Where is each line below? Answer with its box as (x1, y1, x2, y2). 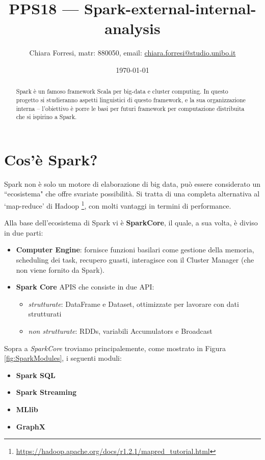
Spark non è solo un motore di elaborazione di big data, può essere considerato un (4, 178, 260, 189)
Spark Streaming (16, 387, 76, 397)
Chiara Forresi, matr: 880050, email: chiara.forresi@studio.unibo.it (29, 47, 236, 58)
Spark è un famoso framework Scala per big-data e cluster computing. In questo (16, 87, 228, 96)
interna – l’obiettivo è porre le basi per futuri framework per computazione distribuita (16, 104, 245, 112)
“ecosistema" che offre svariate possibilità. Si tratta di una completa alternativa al (4, 188, 260, 199)
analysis (104, 18, 161, 39)
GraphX (16, 421, 45, 432)
